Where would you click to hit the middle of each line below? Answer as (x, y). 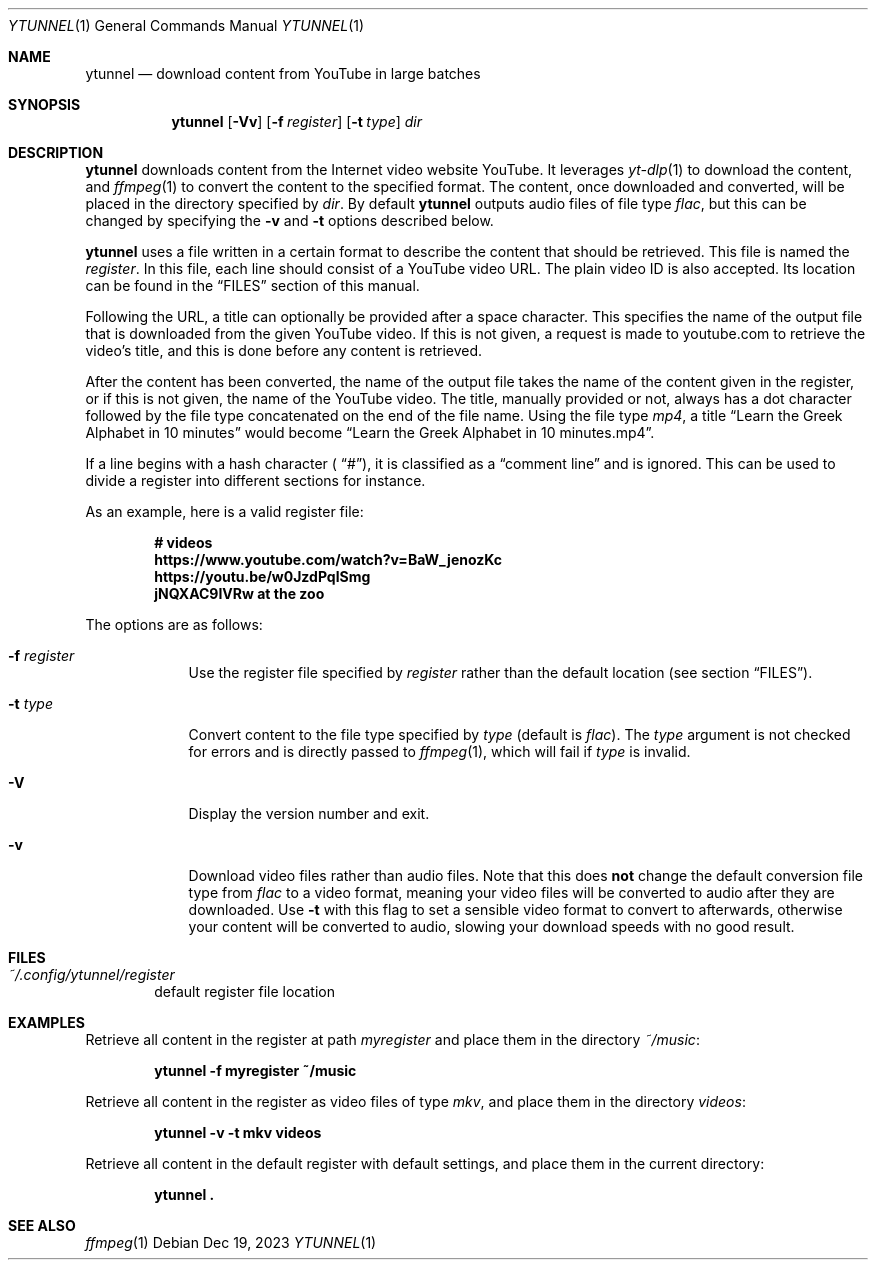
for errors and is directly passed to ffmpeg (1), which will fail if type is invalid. (439, 751)
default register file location (244, 991)
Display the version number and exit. (309, 813)
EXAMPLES (46, 1022)
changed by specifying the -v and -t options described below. (289, 220)
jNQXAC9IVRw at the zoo (239, 593)
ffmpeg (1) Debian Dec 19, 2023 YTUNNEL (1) (231, 1242)
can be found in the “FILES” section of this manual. (252, 285)
